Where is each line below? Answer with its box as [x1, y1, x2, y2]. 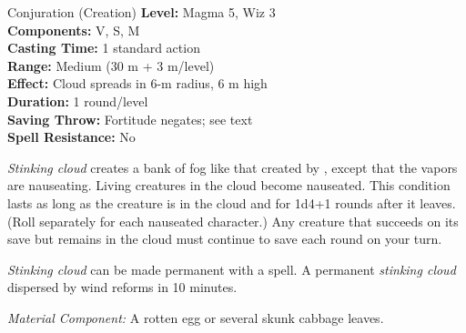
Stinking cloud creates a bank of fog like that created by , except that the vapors [7, 157, 458, 177]
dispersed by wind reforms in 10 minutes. [7, 277, 238, 297]
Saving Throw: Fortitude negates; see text [7, 109, 253, 128]
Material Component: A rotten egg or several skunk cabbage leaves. [7, 308, 384, 327]
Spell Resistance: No [7, 127, 136, 146]
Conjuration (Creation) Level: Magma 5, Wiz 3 [7, 3, 276, 21]
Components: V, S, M [7, 20, 140, 39]
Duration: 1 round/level [7, 91, 148, 110]
